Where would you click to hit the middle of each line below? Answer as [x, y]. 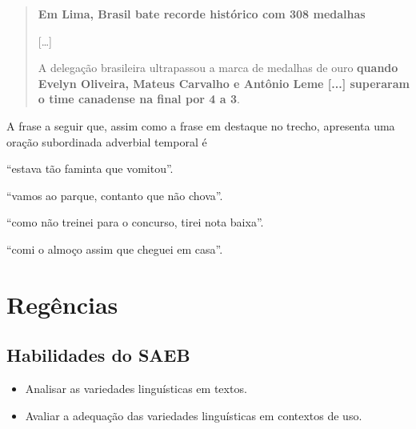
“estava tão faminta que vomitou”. [90, 168]
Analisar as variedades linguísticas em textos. [136, 389]
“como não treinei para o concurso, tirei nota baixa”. [135, 222]
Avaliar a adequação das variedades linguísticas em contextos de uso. [194, 415]
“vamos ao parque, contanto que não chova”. [115, 195]
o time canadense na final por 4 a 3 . [139, 99]
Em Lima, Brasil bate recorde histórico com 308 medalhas [202, 14]
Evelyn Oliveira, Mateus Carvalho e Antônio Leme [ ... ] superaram [224, 83]
